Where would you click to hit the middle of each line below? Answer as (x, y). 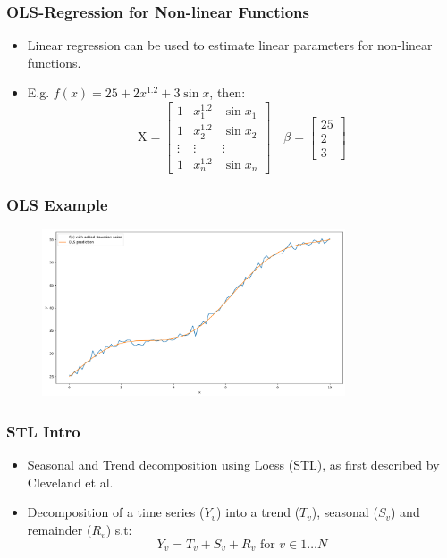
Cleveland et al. (70, 482)
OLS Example (57, 205)
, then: (228, 92)
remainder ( (59, 530)
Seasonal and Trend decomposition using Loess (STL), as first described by (233, 465)
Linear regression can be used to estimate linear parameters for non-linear (230, 45)
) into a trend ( (258, 512)
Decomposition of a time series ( (116, 512)
